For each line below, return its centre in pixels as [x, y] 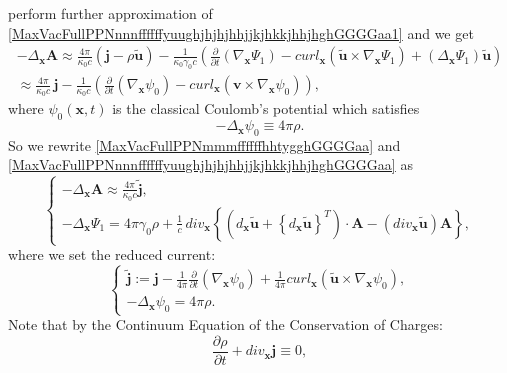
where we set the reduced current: [112, 254]
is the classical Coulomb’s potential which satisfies [266, 108]
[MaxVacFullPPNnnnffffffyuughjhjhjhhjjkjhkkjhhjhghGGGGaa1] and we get [241, 32]
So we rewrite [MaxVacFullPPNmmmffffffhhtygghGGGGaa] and [204, 144]
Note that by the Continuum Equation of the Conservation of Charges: [225, 324]
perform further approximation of [110, 13]
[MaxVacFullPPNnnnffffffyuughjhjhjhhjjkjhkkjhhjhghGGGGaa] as [210, 164]
